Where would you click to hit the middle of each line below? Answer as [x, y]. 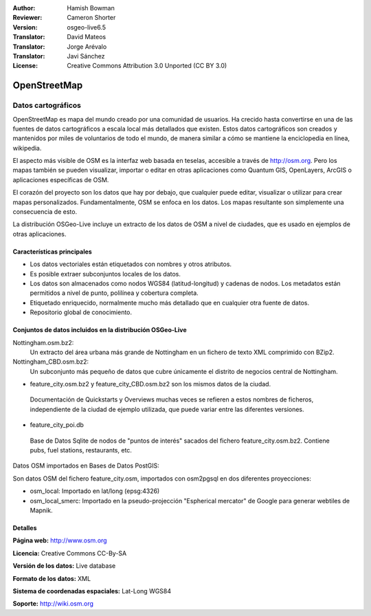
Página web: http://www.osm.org [60, 540]
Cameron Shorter [91, 18]
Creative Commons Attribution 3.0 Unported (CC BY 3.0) [147, 66]
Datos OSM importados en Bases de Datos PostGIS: [86, 466]
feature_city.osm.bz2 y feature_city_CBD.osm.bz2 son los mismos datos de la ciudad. [150, 384]
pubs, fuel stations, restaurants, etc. [81, 450]
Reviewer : [27, 18]
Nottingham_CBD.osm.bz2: [51, 362]
